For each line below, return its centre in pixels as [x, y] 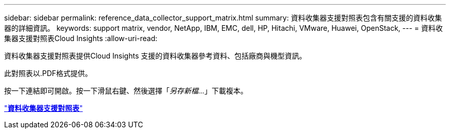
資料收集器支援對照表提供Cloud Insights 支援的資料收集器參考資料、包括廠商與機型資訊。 [155, 56]
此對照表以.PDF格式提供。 [48, 73]
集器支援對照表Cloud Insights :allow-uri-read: [81, 38]
